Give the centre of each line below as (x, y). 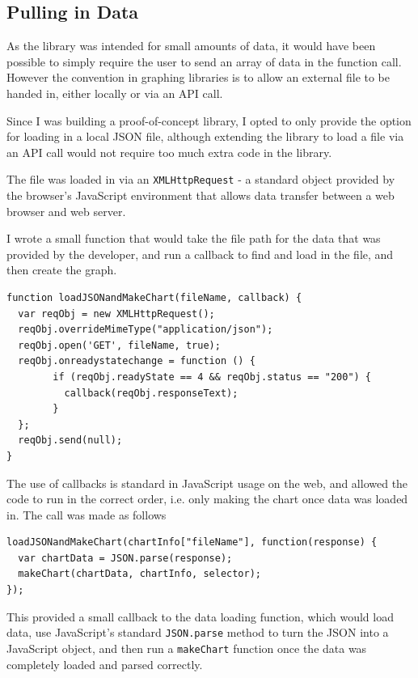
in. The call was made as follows (87, 514)
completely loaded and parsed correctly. (105, 664)
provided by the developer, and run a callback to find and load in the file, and (200, 254)
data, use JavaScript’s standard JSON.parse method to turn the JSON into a (198, 632)
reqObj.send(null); (70, 441)
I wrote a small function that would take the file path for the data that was (194, 238)
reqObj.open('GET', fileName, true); (119, 345)
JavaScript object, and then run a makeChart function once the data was (187, 648)
